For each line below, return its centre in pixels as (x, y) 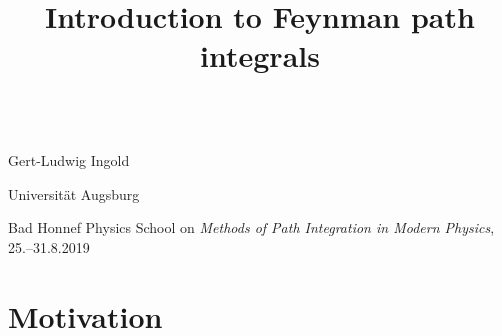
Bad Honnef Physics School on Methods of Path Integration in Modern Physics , (251, 227)
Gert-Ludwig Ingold (69, 160)
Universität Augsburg (74, 193)
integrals (260, 55)
